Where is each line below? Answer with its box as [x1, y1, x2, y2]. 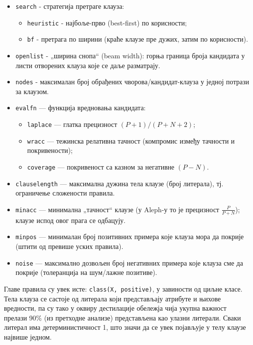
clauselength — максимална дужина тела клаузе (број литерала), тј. [15, 178, 224, 188]
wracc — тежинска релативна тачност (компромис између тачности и [27, 135, 235, 146]
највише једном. [4, 331, 52, 342]
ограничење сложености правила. [15, 188, 115, 198]
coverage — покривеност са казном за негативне [27, 162, 175, 172]
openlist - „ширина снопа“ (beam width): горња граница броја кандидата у [15, 50, 245, 60]
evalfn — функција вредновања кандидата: [15, 102, 146, 113]
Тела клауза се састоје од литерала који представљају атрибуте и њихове [4, 293, 221, 303]
